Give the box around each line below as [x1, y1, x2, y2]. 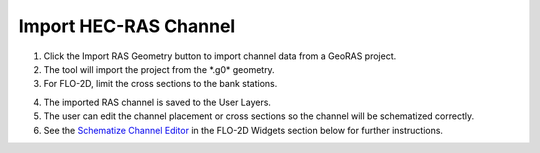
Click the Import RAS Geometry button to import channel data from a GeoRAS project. [43, 50, 397, 62]
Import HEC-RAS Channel [18, 15, 236, 37]
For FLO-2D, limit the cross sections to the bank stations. [43, 78, 278, 90]
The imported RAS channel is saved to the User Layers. [43, 96, 272, 108]
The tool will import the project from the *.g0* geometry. [43, 63, 275, 75]
